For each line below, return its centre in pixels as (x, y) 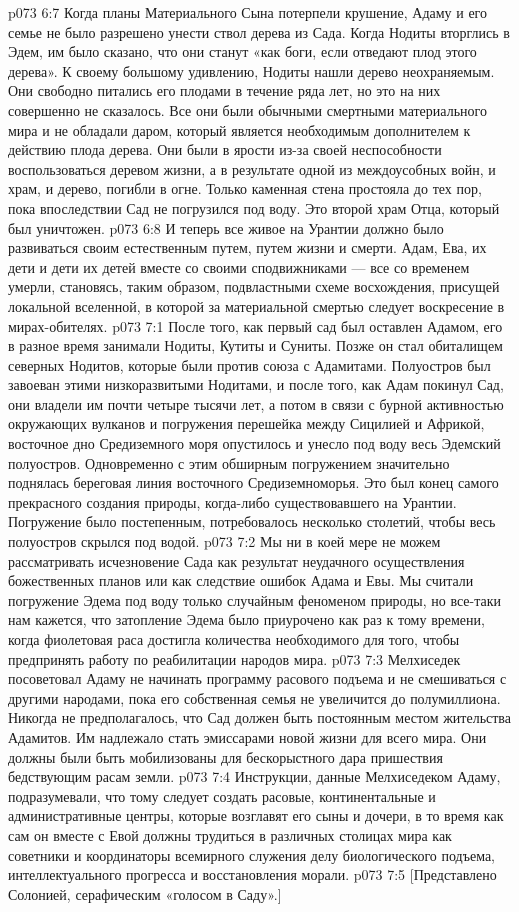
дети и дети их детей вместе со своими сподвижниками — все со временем (239, 266)
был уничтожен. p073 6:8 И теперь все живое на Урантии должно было (226, 227)
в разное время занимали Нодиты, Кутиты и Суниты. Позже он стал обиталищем (255, 345)
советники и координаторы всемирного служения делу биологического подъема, (252, 854)
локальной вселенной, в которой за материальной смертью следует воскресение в (256, 305)
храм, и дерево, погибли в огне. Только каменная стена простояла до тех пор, (245, 188)
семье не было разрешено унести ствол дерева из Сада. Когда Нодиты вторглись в (259, 31)
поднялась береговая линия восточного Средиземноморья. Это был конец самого (253, 482)
